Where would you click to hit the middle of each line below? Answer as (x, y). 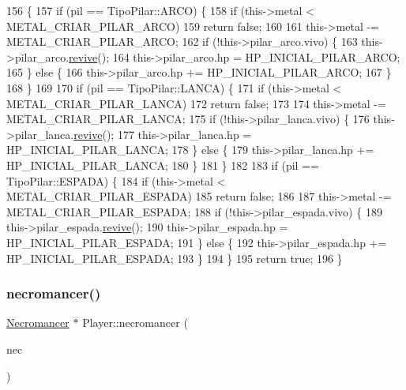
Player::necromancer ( (135, 322)
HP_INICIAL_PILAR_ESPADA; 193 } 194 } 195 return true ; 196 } (175, 258)
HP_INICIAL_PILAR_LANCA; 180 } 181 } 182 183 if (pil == (163, 165)
